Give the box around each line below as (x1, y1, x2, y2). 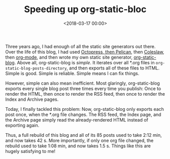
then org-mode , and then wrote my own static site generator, (5, 54, 133, 60)
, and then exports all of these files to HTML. (66, 65, 160, 71)
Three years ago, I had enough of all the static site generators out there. (5, 43, 156, 49)
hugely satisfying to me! (5, 148, 56, 154)
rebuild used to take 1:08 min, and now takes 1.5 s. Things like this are (5, 143, 151, 149)
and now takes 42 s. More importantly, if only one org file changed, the (5, 137, 154, 143)
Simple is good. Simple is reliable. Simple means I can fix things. (5, 70, 140, 76)
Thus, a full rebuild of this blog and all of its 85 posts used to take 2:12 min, (5, 132, 162, 138)
